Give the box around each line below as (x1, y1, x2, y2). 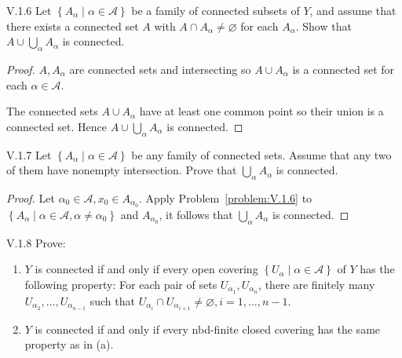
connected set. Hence (6, 118, 107, 134)
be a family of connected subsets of (131, 2, 300, 18)
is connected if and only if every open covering (35, 261, 258, 277)
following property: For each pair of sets (24, 276, 217, 292)
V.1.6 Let (6, 2, 52, 18)
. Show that (295, 17, 352, 34)
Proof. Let (6, 189, 55, 206)
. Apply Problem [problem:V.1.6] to (139, 189, 312, 206)
